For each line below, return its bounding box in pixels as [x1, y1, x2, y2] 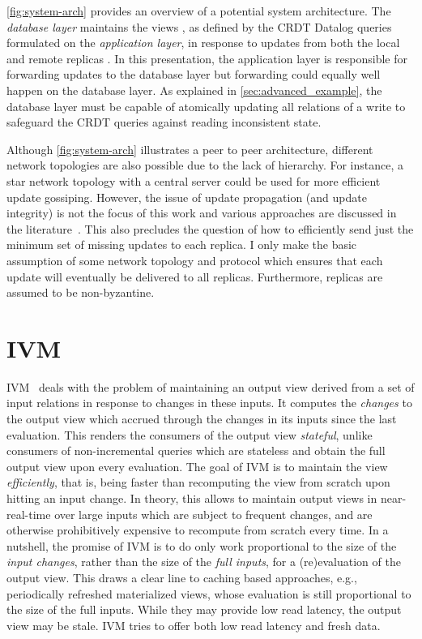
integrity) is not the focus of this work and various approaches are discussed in [6, 204, 397, 221]
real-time [6, 505, 51, 522]
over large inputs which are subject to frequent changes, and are [54, 505, 373, 522]
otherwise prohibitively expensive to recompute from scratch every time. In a [6, 521, 389, 538]
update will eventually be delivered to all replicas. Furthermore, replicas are [6, 268, 383, 285]
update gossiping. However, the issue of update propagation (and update [6, 188, 367, 205]
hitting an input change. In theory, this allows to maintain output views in [6, 489, 377, 506]
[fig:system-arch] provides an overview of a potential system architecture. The [6, 2, 391, 19]
